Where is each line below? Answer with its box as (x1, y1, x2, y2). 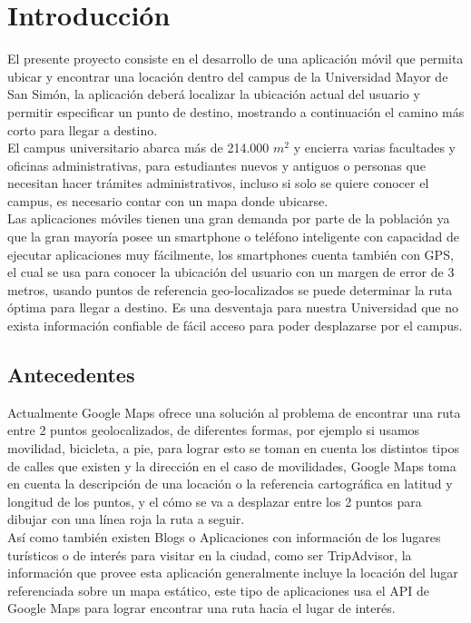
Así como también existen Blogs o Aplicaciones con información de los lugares (7, 527, 441, 546)
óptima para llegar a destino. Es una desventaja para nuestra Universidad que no (7, 298, 459, 317)
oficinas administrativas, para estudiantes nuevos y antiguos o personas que (7, 155, 426, 174)
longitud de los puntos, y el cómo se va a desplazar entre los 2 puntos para (7, 491, 422, 510)
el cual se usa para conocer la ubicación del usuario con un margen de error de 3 (7, 262, 455, 282)
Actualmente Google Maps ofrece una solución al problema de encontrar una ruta (7, 402, 461, 421)
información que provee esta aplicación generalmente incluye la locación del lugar (7, 563, 458, 582)
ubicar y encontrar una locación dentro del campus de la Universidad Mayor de (7, 66, 448, 85)
